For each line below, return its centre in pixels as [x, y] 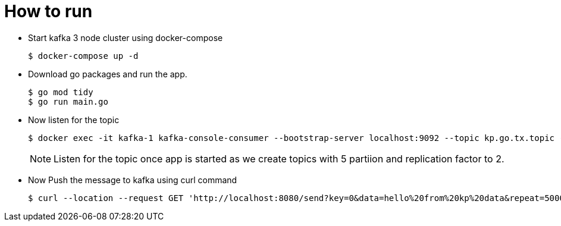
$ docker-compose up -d [83, 56]
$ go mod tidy [61, 92]
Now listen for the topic [74, 120]
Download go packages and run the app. [108, 74]
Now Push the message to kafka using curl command [133, 180]
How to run [48, 11]
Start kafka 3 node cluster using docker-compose [126, 37]
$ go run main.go [68, 101]
